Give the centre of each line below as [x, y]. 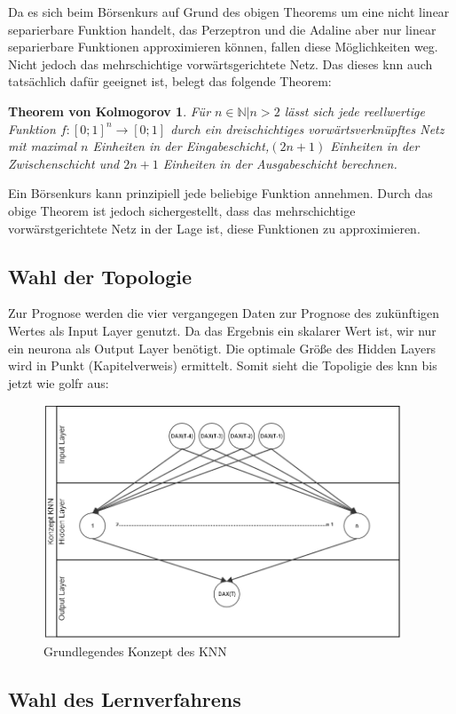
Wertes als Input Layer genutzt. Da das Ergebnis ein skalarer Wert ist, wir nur [222, 330]
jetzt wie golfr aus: [59, 382]
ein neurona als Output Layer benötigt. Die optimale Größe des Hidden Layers [222, 348]
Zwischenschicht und [64, 163]
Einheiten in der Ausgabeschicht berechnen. [280, 163]
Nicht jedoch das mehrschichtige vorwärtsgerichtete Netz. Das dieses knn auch [220, 63]
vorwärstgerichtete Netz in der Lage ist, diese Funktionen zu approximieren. [214, 228]
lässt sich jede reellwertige [354, 111]
